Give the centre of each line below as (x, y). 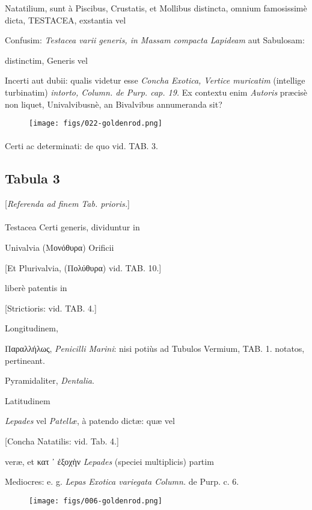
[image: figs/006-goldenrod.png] (96, 501)
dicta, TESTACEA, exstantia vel (66, 20)
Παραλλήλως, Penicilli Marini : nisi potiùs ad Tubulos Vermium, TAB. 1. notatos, (155, 348)
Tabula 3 (32, 178)
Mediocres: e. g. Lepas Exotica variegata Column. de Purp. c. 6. (122, 481)
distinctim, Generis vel (46, 60)
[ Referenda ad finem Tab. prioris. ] (67, 204)
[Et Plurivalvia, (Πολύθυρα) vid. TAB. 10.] (83, 267)
